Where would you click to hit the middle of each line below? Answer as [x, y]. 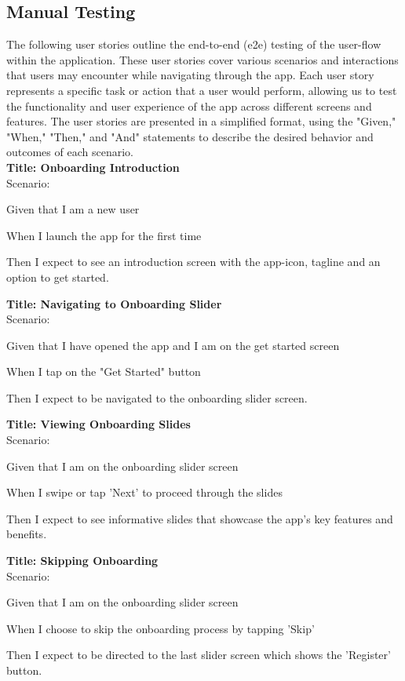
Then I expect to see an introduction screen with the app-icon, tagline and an [193, 262]
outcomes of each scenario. [70, 152]
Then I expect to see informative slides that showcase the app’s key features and [200, 518]
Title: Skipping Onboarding [82, 561]
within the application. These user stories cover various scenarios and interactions [202, 59]
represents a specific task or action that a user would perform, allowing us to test [202, 90]
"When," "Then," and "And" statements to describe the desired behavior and [190, 136]
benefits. [27, 534]
